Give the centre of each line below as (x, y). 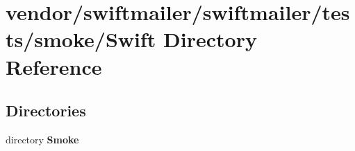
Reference (54, 66)
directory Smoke (42, 139)
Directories (46, 110)
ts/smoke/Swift (81, 39)
